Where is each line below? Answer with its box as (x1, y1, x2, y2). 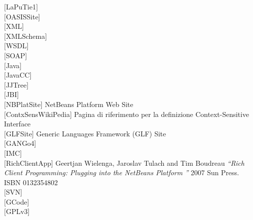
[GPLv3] (4, 206, 30, 217)
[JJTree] (4, 79, 29, 90)
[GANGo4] (4, 138, 36, 148)
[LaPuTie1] (4, 1, 38, 11)
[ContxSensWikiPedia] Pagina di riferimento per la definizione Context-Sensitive (4, 109, 249, 119)
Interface (4, 118, 31, 129)
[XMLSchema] (4, 30, 47, 41)
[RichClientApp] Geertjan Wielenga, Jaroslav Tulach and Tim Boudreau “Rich (4, 157, 245, 168)
